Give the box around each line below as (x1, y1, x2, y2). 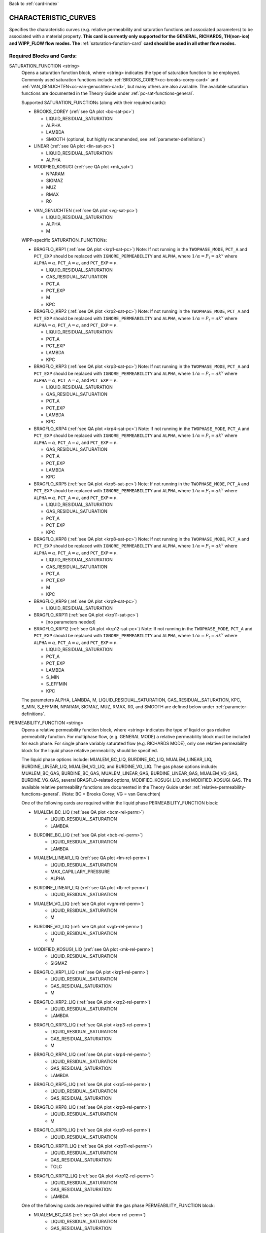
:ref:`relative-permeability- (192, 784, 246, 790)
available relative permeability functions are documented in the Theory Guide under (21, 784, 192, 790)
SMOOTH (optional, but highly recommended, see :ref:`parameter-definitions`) (46, 136, 205, 142)
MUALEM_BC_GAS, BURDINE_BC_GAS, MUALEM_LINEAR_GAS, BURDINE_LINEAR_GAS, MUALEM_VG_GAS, (21, 770, 239, 776)
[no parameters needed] (46, 619, 96, 625)
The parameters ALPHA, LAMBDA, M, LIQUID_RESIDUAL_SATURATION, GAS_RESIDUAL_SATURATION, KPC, (21, 697, 241, 703)
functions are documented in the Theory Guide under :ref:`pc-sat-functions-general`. (21, 90, 195, 96)
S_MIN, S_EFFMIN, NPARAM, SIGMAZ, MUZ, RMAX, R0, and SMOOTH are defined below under (21, 704, 215, 710)
